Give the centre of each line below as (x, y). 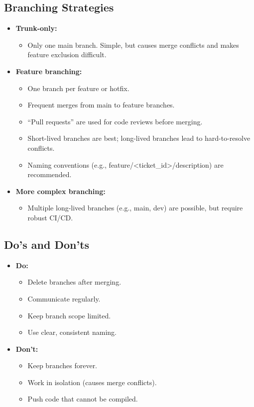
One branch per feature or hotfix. (78, 88)
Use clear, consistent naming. (72, 332)
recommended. (50, 174)
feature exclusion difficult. (67, 54)
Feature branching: (49, 71)
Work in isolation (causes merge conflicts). (92, 382)
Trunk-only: (36, 28)
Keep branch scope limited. (69, 315)
